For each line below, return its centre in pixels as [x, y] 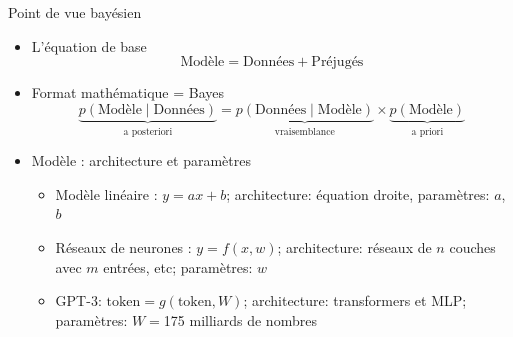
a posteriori [148, 131]
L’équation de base [89, 45]
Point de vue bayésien [75, 12]
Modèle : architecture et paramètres [141, 160]
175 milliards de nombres [240, 319]
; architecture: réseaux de [354, 247]
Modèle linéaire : [106, 193]
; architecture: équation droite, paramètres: [358, 193]
